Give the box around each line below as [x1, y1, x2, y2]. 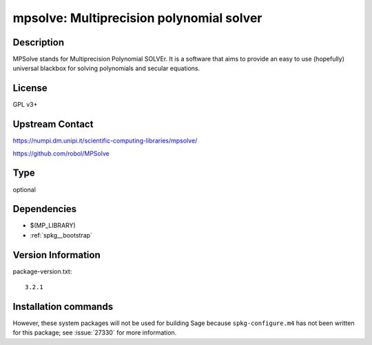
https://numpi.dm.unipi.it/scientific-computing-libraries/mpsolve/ [12, 136, 198, 145]
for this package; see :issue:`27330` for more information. [12, 328, 177, 337]
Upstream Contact [12, 118, 94, 130]
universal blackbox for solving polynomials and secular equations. [12, 64, 200, 72]
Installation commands [12, 300, 114, 313]
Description [12, 36, 65, 48]
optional [12, 185, 36, 194]
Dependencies [12, 203, 77, 215]
